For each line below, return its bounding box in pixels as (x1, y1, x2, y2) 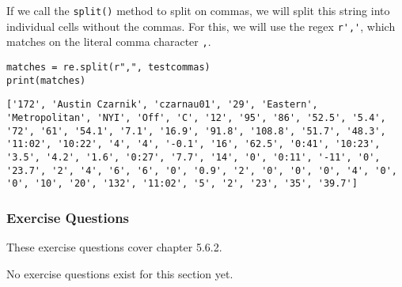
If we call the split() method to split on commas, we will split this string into (6, 2, 390, 18)
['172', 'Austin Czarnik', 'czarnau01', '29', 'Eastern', (6, 99, 318, 111)
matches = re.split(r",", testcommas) (6, 61, 210, 73)
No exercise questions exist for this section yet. (6, 265, 233, 281)
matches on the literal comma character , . (6, 33, 211, 50)
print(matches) (6, 74, 86, 86)
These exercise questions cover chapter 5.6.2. (6, 239, 222, 255)
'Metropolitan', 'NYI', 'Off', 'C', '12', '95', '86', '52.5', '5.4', (6, 111, 386, 123)
